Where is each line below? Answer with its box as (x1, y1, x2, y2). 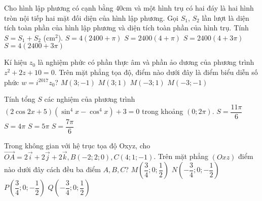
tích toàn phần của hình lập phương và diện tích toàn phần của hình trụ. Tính (4, 22, 249, 33)
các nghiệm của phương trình (44, 94, 135, 104)
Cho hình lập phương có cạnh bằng (4, 3, 114, 13)
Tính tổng (4, 94, 35, 104)
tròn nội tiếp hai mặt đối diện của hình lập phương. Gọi (4, 12, 178, 23)
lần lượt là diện (202, 12, 249, 23)
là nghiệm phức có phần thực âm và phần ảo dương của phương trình (38, 57, 254, 67)
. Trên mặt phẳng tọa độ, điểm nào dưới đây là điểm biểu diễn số (54, 66, 258, 77)
